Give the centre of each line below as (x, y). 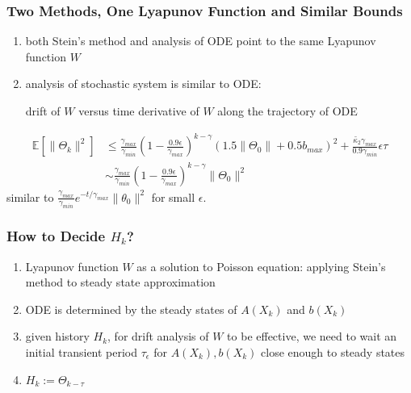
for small (173, 196)
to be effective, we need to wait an (312, 336)
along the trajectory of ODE (287, 111)
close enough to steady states (333, 352)
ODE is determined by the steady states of (131, 309)
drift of (43, 111)
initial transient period (82, 352)
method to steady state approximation (120, 282)
